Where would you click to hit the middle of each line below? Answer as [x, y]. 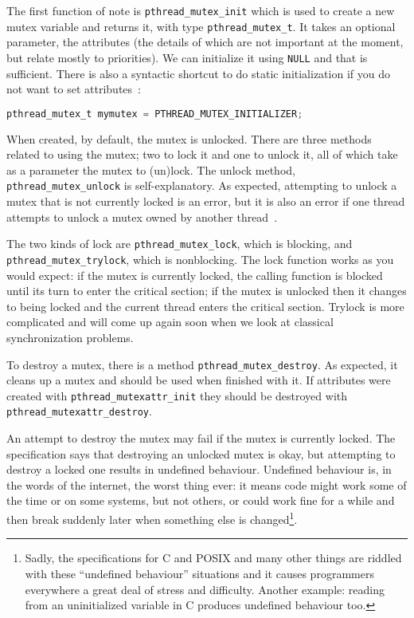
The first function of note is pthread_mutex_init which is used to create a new [201, 10]
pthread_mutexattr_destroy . [79, 411]
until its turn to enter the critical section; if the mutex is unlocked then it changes [207, 291]
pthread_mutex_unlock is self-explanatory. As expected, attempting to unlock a [202, 185]
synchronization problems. [70, 337]
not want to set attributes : [74, 89]
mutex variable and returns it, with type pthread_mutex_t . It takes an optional [201, 26]
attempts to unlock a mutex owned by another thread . [142, 216]
